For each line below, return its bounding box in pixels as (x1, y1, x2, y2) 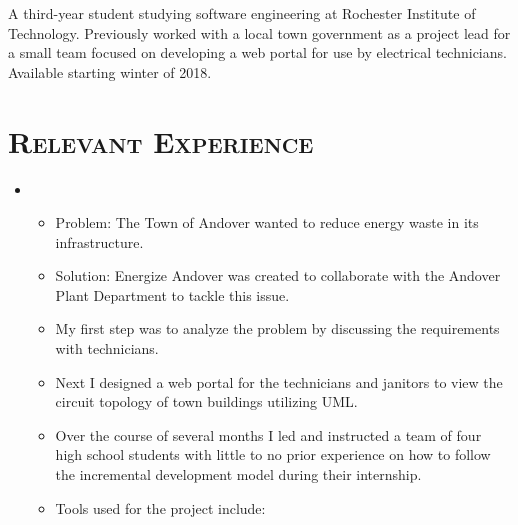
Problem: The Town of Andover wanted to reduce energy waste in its (55, 212, 479, 233)
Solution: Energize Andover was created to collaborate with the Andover (55, 265, 501, 286)
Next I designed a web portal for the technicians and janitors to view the (55, 371, 503, 392)
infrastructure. (55, 231, 144, 252)
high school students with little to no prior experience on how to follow (55, 444, 491, 465)
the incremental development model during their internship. (55, 464, 422, 485)
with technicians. (55, 338, 159, 359)
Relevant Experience (8, 120, 314, 161)
